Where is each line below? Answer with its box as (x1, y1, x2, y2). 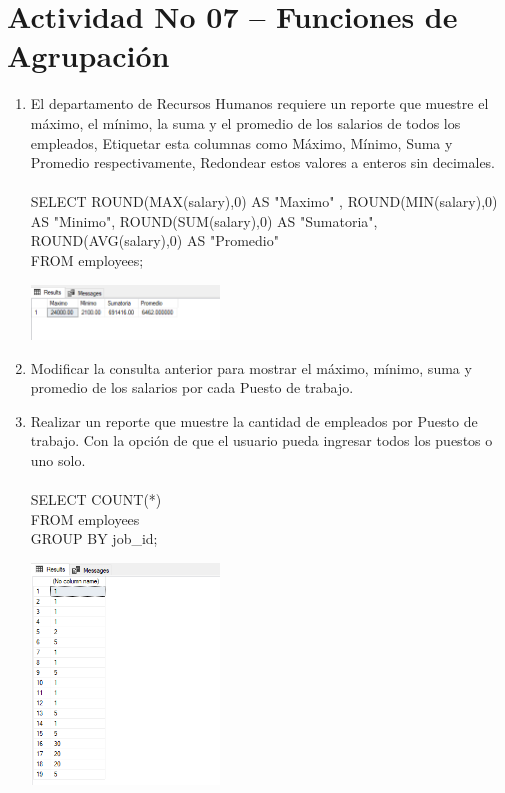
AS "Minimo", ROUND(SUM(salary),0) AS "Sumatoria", (30, 210, 378, 231)
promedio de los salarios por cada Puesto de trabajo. (30, 377, 354, 398)
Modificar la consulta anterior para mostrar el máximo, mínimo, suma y (30, 357, 472, 378)
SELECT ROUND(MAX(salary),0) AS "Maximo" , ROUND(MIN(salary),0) (30, 191, 498, 212)
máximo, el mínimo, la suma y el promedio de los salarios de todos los (30, 112, 461, 133)
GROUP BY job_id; (30, 528, 158, 549)
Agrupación (7, 35, 170, 76)
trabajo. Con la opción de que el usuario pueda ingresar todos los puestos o (30, 430, 493, 451)
